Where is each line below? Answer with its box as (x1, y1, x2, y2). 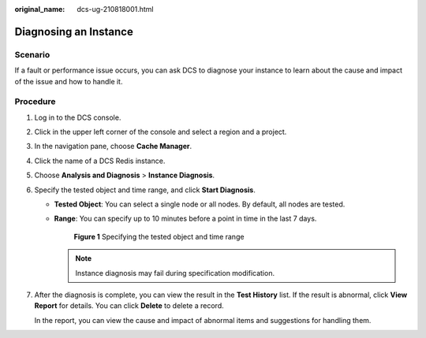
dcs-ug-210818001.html (77, 5, 154, 13)
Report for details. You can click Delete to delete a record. (34, 301, 224, 310)
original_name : (14, 5, 65, 13)
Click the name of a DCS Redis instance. (34, 156, 166, 165)
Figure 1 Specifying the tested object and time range (73, 232, 245, 241)
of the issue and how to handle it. (14, 76, 123, 86)
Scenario (14, 49, 50, 60)
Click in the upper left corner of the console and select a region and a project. (34, 127, 287, 137)
